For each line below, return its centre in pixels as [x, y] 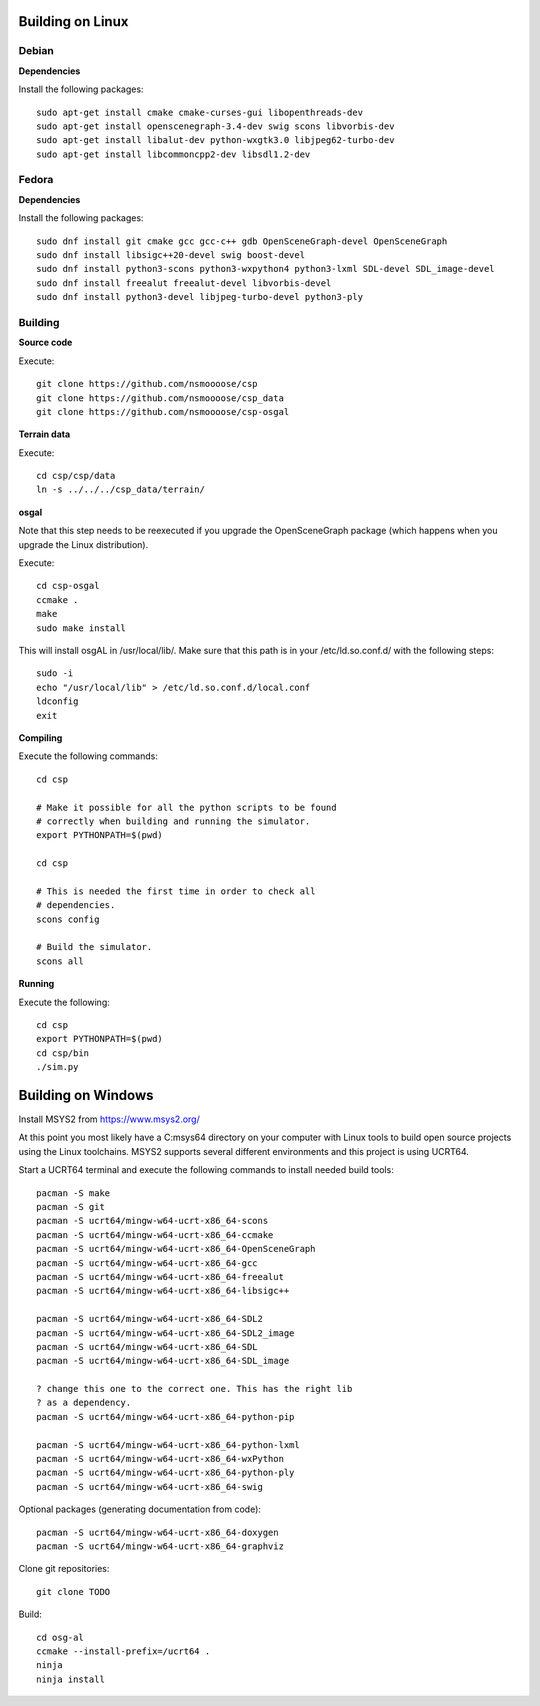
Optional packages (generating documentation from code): [140, 1509]
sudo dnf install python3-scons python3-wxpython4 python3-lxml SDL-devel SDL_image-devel [265, 269]
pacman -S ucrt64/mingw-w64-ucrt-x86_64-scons [152, 1221]
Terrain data [44, 434]
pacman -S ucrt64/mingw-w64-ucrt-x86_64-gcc [147, 1263]
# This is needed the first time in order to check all [176, 891]
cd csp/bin [63, 1053]
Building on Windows [86, 1095]
